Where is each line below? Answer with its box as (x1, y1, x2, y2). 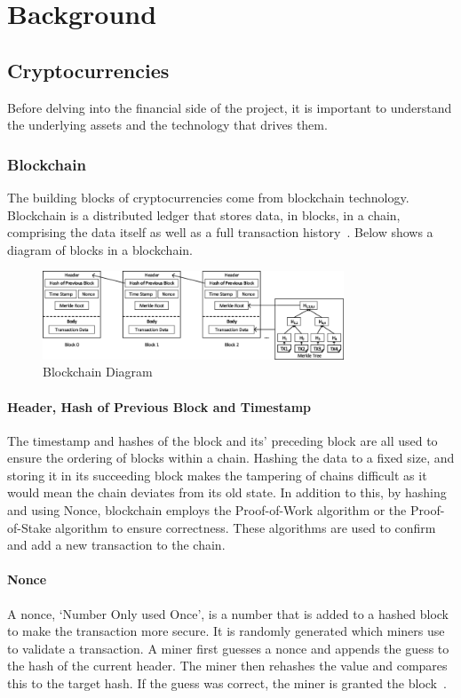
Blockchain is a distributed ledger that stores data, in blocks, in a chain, (7, 205, 401, 224)
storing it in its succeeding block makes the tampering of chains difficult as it (7, 465, 427, 484)
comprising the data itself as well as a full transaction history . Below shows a (7, 223, 433, 242)
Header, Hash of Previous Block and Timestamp (7, 397, 312, 416)
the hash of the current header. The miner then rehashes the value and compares (7, 656, 448, 675)
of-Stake (7, 518, 52, 536)
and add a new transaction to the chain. (7, 535, 226, 554)
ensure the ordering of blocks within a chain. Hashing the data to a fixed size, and (7, 448, 455, 467)
